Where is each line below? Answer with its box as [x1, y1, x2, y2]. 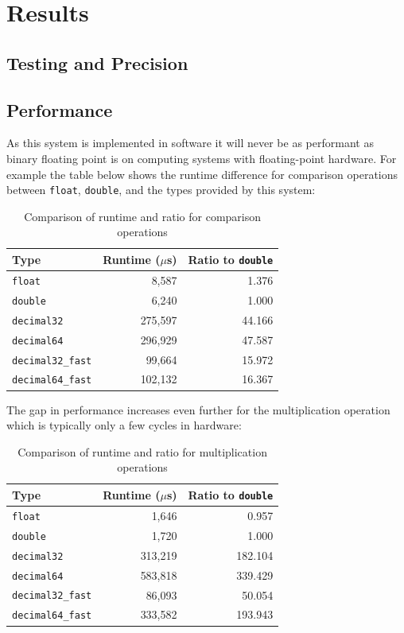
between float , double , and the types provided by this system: [6, 181, 316, 198]
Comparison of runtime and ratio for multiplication [17, 443, 267, 460]
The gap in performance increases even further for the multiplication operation [6, 401, 390, 417]
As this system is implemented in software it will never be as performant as [6, 134, 374, 151]
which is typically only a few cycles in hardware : [6, 417, 242, 433]
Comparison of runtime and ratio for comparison [24, 208, 262, 224]
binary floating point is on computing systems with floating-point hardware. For [6, 150, 397, 166]
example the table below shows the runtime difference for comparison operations [6, 165, 398, 182]
